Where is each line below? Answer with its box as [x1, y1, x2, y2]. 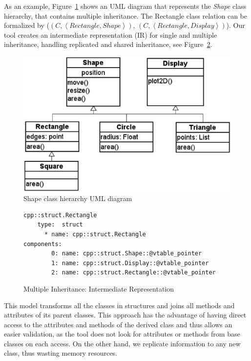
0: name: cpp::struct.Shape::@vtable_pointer [51, 250, 202, 257]
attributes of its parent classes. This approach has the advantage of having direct [4, 310, 247, 320]
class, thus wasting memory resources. [4, 348, 117, 358]
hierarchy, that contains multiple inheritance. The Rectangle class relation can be [4, 10, 247, 21]
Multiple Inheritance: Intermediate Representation [23, 283, 174, 293]
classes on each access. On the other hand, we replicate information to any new [4, 338, 241, 348]
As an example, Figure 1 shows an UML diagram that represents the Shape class [4, 1, 247, 11]
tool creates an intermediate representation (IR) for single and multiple [4, 29, 217, 40]
